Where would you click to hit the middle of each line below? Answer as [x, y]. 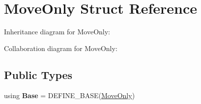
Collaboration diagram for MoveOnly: [61, 48]
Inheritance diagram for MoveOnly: [57, 32]
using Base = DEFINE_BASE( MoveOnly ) [70, 95]
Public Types [38, 74]
